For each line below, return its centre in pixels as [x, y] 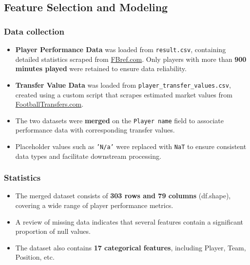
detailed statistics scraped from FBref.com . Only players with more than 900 [131, 59]
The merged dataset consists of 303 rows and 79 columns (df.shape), [123, 196]
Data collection [34, 31]
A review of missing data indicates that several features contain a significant [129, 221]
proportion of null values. [53, 231]
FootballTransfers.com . [49, 104]
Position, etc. [35, 257]
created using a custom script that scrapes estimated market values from [124, 94]
